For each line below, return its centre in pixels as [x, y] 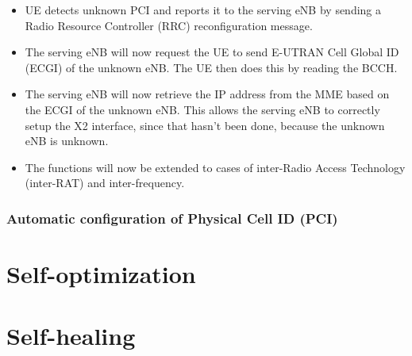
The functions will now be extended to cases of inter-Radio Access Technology [215, 167]
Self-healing [71, 336]
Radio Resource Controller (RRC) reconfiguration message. [169, 25]
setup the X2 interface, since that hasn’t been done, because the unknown [205, 125]
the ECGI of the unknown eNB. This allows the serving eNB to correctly [202, 109]
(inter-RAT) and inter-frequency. [105, 183]
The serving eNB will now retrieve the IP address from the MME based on [207, 94]
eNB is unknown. [67, 141]
